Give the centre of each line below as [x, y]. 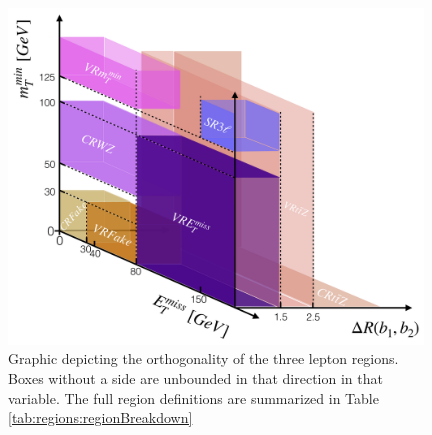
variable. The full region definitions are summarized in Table [193, 397]
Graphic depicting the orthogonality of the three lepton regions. [203, 358]
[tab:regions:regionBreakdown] [100, 417]
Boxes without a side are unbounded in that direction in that [195, 377]
